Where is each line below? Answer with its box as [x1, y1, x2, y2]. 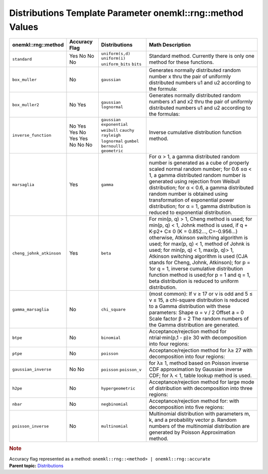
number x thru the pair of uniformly [149, 73, 231, 80]
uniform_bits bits [101, 62, 142, 67]
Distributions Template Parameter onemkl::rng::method [9, 7, 244, 18]
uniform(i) [101, 56, 126, 61]
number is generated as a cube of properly [149, 159, 249, 166]
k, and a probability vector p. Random [149, 416, 237, 423]
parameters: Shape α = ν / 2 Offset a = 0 [149, 309, 244, 316]
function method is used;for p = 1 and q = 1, [149, 271, 251, 278]
